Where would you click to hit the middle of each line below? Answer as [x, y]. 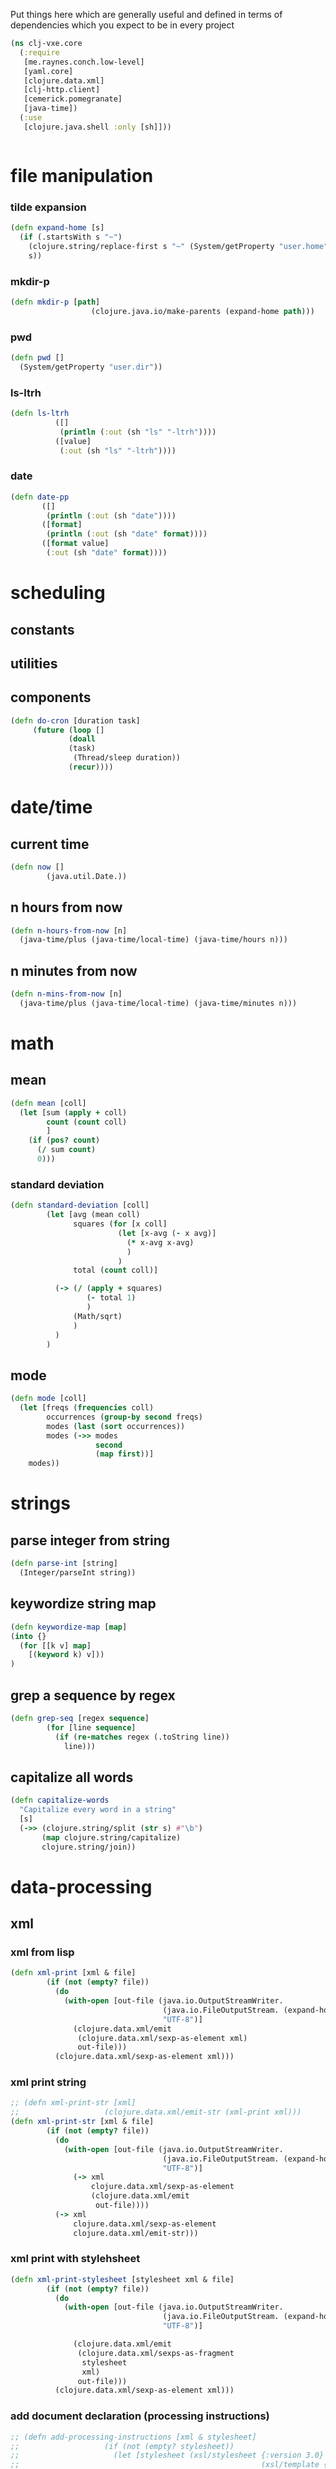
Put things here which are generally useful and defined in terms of [146, 14]
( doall [82, 739]
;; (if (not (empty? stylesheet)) [122, 2446]
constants [42, 629]
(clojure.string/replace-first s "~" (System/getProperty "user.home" [178, 246]
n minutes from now [74, 970]
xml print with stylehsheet [75, 2259]
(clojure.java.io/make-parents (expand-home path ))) [202, 311]
